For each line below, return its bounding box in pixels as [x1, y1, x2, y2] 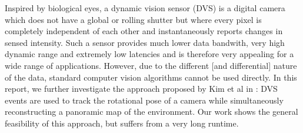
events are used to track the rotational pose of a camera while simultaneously [5, 94, 284, 106]
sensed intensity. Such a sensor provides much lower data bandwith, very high [5, 36, 285, 48]
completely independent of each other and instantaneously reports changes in [5, 25, 283, 37]
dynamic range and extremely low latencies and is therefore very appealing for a [5, 48, 294, 60]
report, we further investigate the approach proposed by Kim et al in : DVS [5, 82, 278, 95]
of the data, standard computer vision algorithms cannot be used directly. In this [5, 71, 297, 83]
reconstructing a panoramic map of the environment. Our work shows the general [5, 105, 298, 118]
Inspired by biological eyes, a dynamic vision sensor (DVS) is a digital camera [5, 2, 285, 14]
